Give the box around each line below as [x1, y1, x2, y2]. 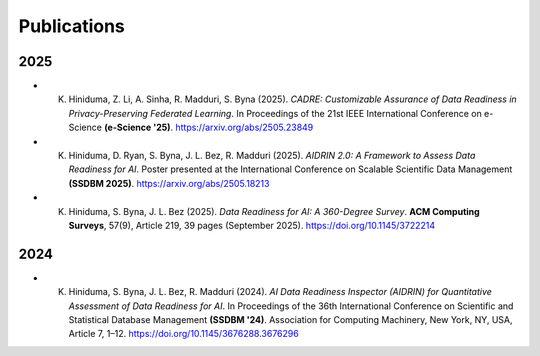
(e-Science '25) [103, 121, 171, 134]
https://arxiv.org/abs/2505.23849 [175, 121, 314, 134]
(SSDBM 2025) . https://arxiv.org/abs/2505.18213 [68, 177, 270, 189]
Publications [18, 15, 125, 37]
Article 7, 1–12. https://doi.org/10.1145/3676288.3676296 [68, 328, 299, 340]
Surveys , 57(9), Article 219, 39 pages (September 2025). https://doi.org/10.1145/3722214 [68, 219, 436, 231]
